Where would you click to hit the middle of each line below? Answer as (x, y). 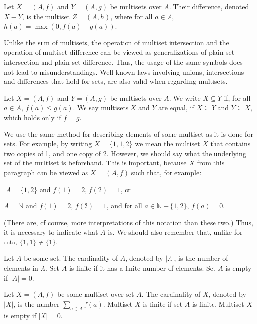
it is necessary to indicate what (51, 232)
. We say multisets (101, 107)
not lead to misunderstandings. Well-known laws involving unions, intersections (124, 71)
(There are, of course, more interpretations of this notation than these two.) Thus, (128, 222)
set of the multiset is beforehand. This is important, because (95, 163)
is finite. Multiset (218, 304)
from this (211, 163)
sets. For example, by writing (48, 143)
